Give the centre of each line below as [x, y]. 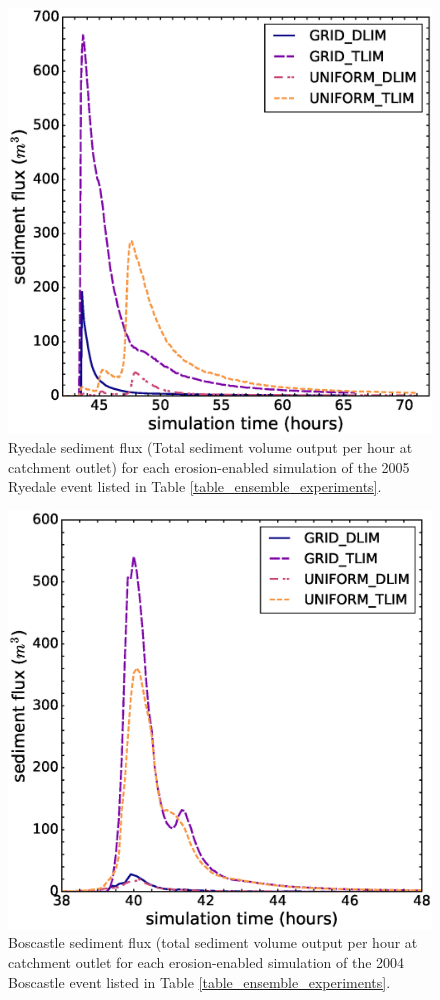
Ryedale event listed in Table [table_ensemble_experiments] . [195, 486]
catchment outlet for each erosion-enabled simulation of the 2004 [206, 962]
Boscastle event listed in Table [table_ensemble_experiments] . [199, 981]
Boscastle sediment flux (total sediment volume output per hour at [213, 942]
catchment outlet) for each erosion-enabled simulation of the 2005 [209, 466]
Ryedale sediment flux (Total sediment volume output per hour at [210, 447]
